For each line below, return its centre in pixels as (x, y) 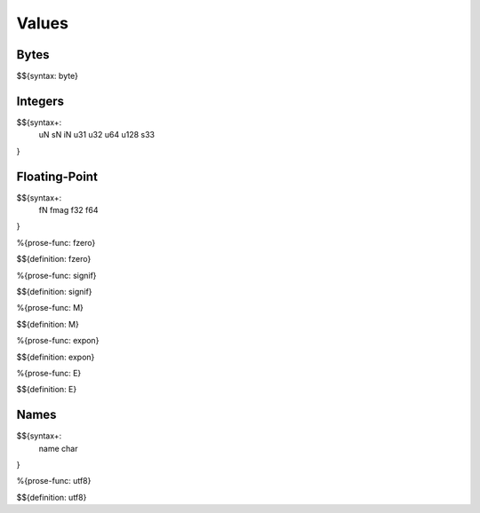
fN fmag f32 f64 (68, 210)
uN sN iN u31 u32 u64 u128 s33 (97, 135)
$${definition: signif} (54, 292)
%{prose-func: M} (50, 308)
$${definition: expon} (56, 357)
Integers (40, 101)
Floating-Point (57, 176)
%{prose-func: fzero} (56, 242)
